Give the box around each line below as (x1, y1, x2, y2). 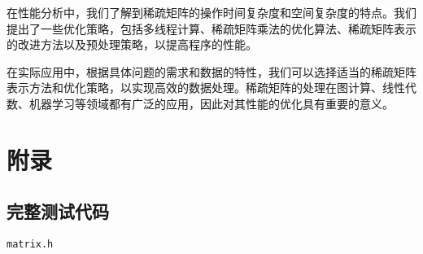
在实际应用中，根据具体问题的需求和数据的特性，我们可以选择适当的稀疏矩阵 (7, 63, 416, 80)
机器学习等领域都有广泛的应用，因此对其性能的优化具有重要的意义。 (28, 94, 394, 112)
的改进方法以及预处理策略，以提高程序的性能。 (7, 36, 257, 53)
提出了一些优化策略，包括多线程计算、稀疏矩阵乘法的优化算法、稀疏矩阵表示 (7, 20, 416, 37)
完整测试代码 (7, 199, 109, 224)
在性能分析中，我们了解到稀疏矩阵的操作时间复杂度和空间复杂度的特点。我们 (7, 4, 416, 20)
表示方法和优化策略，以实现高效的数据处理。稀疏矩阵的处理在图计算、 (7, 79, 382, 96)
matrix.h (7, 239, 54, 251)
